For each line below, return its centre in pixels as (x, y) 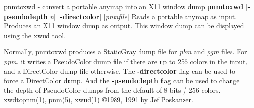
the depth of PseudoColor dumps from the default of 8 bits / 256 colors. (112, 90)
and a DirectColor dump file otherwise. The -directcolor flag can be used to (120, 71)
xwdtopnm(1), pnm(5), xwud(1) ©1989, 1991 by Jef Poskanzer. (99, 99)
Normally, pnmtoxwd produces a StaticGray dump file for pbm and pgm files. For (126, 52)
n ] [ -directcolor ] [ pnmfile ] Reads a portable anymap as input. (144, 16)
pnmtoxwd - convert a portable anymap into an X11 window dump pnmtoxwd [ (126, 6)
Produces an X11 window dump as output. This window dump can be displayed (124, 26)
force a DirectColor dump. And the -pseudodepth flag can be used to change (122, 80)
